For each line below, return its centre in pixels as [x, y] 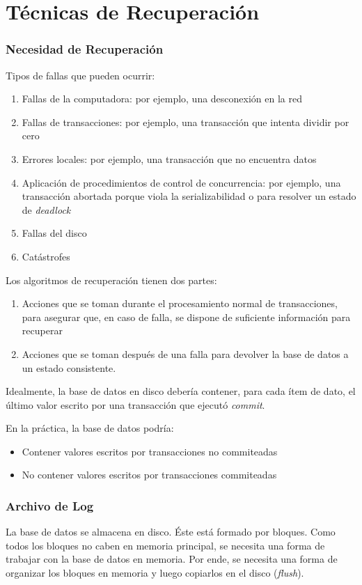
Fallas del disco [54, 233]
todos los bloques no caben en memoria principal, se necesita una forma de [165, 545]
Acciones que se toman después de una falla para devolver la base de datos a [185, 353]
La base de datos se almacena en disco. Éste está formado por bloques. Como [171, 532]
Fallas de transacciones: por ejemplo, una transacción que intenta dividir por [186, 122]
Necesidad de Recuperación [85, 49]
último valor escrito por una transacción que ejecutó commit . [135, 404]
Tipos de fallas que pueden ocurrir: [80, 75]
